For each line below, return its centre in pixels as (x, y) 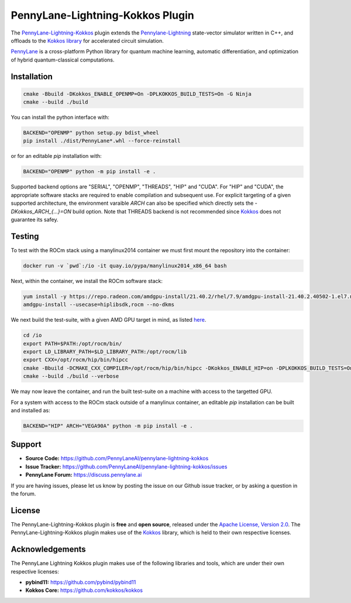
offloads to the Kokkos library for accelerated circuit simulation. (87, 40)
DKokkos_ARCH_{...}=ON (41, 211)
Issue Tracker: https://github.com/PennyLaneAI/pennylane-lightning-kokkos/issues (126, 466)
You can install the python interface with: (60, 118)
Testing (25, 236)
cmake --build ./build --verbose (71, 376)
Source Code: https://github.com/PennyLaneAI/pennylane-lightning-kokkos (117, 459)
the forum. (23, 494)
